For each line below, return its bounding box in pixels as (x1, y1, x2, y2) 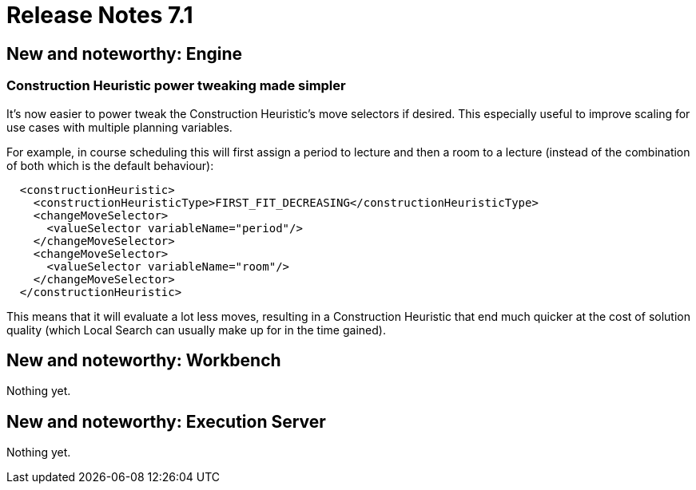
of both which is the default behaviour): (6, 158, 214, 172)
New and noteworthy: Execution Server (6, 411, 326, 432)
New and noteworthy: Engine (6, 43, 243, 64)
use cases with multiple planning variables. (6, 120, 233, 134)
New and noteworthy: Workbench (6, 350, 281, 370)
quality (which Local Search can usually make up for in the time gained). (6, 322, 386, 337)
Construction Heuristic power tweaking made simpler (6, 77, 346, 94)
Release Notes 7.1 (6, 2, 193, 29)
